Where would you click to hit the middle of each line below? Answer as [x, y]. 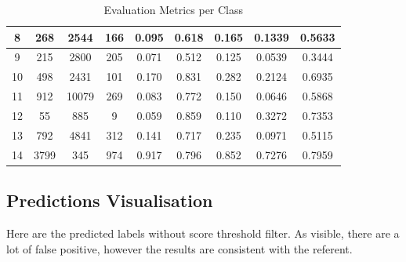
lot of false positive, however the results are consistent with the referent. [179, 248]
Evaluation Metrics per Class [174, 9]
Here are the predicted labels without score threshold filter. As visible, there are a [203, 233]
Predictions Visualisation [110, 200]
